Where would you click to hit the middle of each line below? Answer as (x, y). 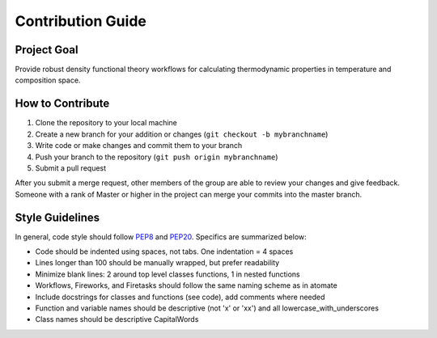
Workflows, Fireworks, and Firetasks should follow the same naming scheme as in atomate (186, 285)
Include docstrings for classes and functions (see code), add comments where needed (180, 297)
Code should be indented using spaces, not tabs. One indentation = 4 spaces (164, 251)
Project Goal (47, 50)
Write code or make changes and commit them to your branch (139, 146)
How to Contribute (62, 104)
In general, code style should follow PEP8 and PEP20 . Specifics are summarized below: (161, 237)
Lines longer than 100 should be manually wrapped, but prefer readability (157, 263)
